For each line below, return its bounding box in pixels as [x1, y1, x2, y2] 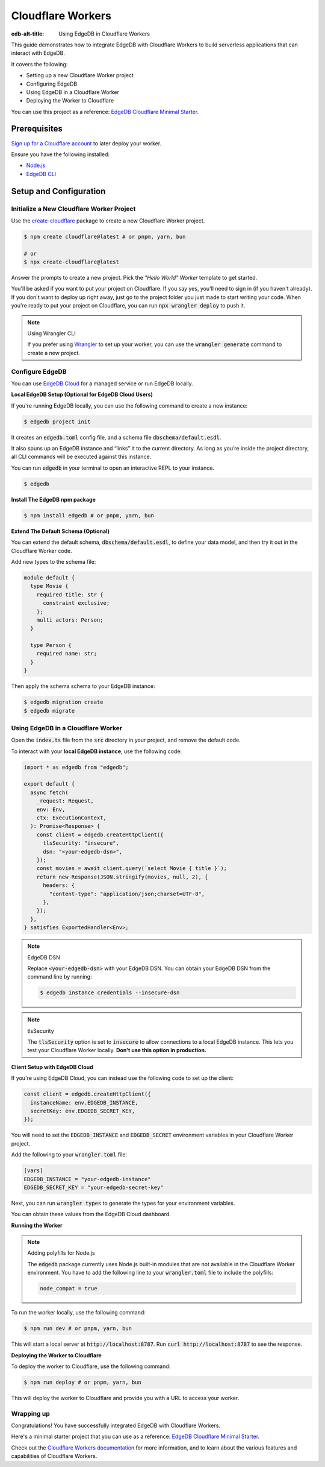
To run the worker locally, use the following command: [11, 1309, 146, 1316]
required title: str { [36, 591, 104, 598]
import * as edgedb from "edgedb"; [23, 763, 129, 771]
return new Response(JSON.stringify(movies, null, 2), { [36, 873, 208, 880]
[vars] [23, 1167, 43, 1174]
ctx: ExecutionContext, [36, 815, 107, 821]
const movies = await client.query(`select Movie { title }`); [36, 865, 227, 872]
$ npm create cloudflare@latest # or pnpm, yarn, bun [23, 233, 186, 240]
